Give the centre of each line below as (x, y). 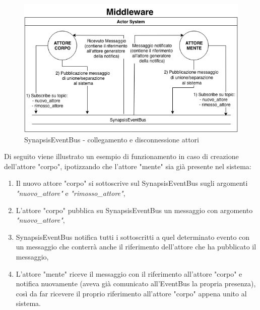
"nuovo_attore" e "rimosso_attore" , (71, 193)
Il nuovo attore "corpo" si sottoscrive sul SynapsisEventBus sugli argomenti (132, 183)
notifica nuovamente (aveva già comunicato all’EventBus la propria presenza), (136, 283)
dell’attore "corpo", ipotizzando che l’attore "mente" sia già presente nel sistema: (128, 166)
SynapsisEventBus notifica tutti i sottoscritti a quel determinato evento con (133, 237)
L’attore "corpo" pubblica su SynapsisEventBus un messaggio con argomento (134, 210)
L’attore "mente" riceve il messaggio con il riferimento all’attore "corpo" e (129, 273)
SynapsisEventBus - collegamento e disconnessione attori (112, 139)
